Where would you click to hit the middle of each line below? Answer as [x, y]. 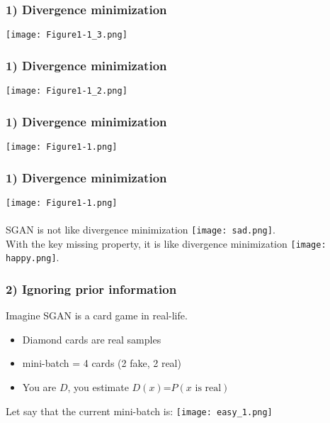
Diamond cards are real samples [92, 339]
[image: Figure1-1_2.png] [67, 91]
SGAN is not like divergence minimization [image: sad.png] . [141, 230]
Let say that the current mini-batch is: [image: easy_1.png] [139, 411]
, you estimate [98, 387]
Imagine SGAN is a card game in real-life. [97, 315]
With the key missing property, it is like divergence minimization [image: [166, 243]
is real [208, 389]
